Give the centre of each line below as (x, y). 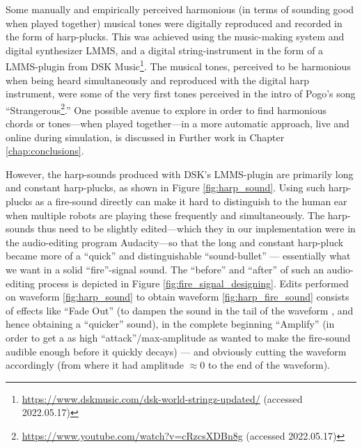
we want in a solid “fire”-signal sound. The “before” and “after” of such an (165, 269)
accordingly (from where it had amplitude (95, 365)
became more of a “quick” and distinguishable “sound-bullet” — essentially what (178, 256)
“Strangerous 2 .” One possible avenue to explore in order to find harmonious (166, 109)
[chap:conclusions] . (45, 151)
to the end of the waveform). (269, 365)
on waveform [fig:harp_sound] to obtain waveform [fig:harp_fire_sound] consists (178, 297)
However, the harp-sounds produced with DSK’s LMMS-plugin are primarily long (180, 174)
